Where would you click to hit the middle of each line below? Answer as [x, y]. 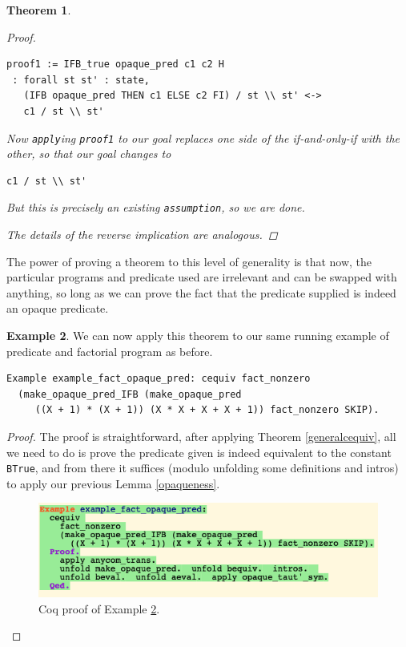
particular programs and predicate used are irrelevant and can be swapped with [202, 277]
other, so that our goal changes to [89, 154]
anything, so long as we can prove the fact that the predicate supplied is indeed [201, 292]
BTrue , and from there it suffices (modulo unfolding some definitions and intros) [203, 468]
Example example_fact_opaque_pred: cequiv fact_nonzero [159, 379]
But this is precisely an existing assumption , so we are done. [156, 207]
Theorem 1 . [39, 10]
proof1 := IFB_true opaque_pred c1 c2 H [116, 65]
